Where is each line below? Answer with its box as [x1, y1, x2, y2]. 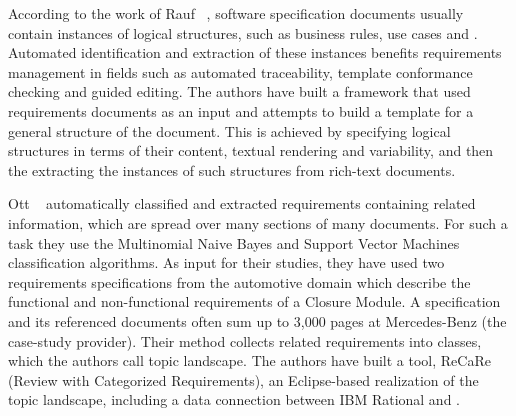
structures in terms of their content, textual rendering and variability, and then [8, 140, 494, 161]
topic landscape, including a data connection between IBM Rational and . [8, 389, 460, 410]
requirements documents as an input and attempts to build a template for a [8, 100, 474, 121]
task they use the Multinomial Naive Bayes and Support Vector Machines [8, 232, 460, 253]
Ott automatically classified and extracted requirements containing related [8, 193, 476, 214]
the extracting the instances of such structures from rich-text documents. [8, 159, 456, 180]
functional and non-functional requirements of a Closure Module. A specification [8, 291, 501, 312]
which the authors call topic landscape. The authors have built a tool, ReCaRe [8, 350, 491, 371]
